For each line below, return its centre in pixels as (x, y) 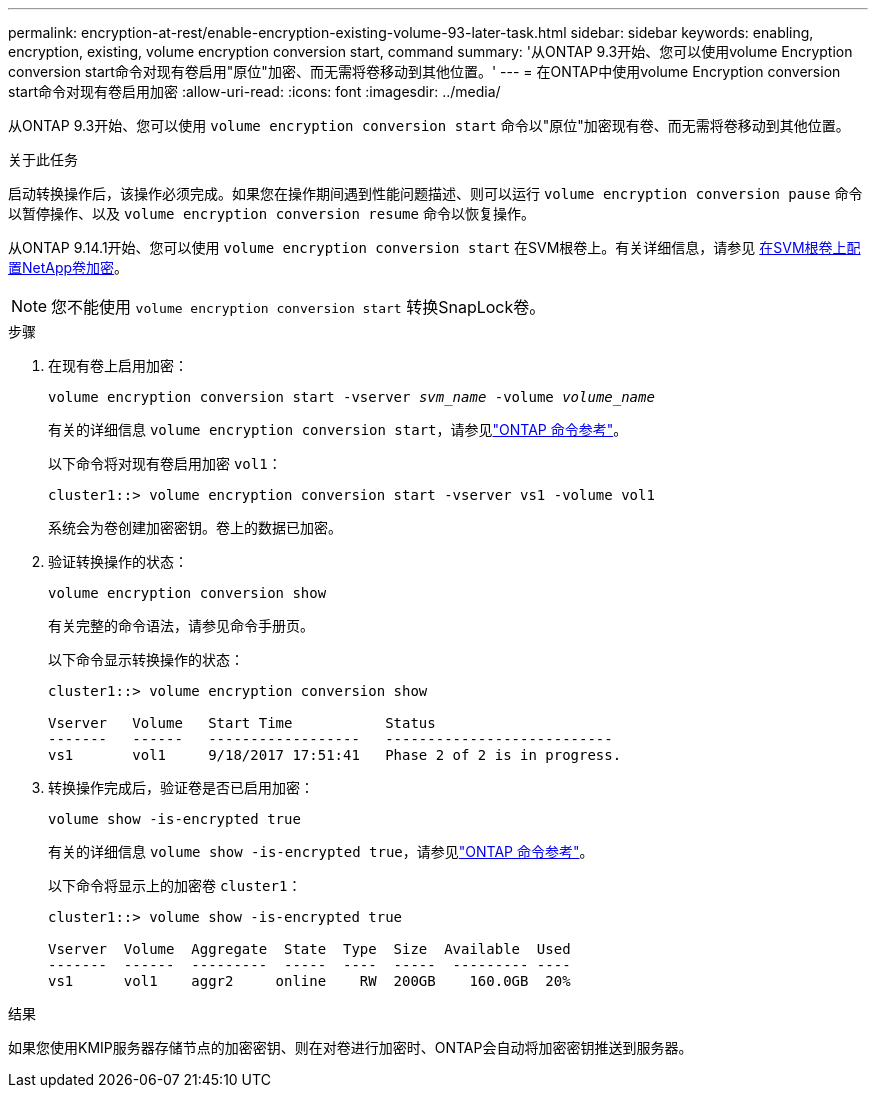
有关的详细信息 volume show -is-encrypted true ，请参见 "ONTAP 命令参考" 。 (321, 851)
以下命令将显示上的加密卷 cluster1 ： (175, 885)
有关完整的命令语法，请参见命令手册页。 (181, 625)
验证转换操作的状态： (118, 561)
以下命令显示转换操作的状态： (146, 659)
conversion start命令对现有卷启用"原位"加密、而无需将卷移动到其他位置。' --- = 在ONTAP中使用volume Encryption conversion (424, 71)
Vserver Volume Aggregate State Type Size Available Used (309, 949)
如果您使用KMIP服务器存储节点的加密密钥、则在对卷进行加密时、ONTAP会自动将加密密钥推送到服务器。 (350, 1047)
